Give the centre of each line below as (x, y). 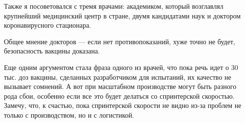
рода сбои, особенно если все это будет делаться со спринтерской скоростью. (119, 96)
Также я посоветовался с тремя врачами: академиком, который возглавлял (114, 6)
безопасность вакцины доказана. (52, 51)
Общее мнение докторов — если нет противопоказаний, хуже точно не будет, (120, 41)
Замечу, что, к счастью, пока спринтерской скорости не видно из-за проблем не (123, 105)
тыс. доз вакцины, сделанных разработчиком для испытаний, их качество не (118, 77)
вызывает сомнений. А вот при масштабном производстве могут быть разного (120, 86)
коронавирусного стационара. (47, 25)
